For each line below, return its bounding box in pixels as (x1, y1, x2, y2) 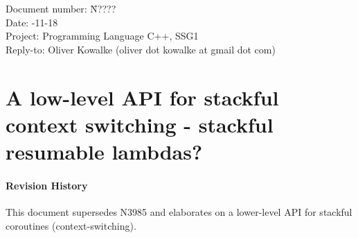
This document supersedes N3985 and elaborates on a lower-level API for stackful (6, 204, 352, 219)
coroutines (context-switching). (6, 218, 136, 232)
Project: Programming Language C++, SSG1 (6, 28, 199, 43)
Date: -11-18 (6, 15, 58, 29)
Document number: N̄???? (6, 1, 116, 15)
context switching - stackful (6, 110, 274, 138)
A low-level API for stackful (6, 83, 279, 111)
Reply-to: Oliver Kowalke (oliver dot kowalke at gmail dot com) (6, 42, 276, 56)
